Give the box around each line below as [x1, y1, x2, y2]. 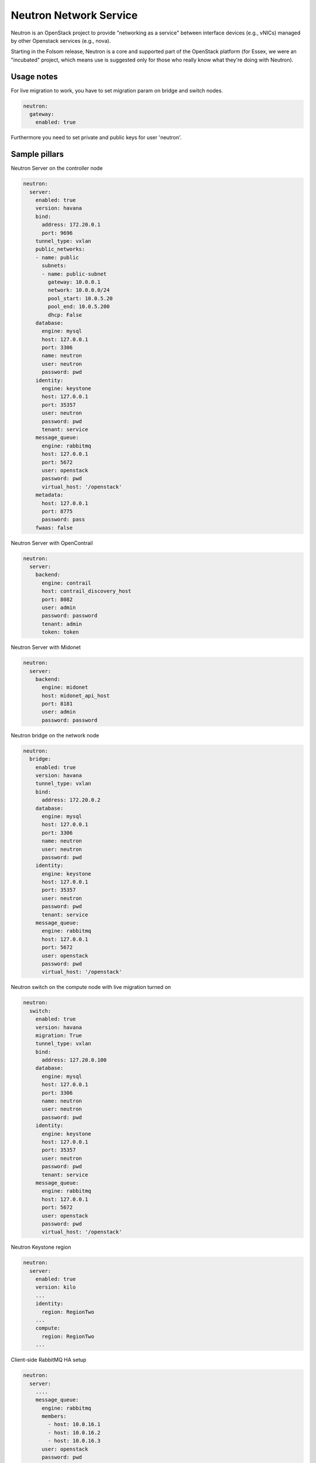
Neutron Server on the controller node [11, 164, 103, 172]
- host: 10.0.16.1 [47, 1421, 101, 1428]
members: [42, 1413, 67, 1420]
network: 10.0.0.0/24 [47, 287, 110, 294]
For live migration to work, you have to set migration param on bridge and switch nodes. [11, 87, 224, 94]
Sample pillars [11, 149, 64, 159]
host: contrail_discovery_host [42, 588, 132, 595]
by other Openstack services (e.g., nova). [11, 37, 111, 44]
